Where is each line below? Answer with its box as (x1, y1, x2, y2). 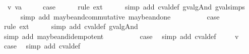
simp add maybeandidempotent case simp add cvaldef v (4, 30, 239, 41)
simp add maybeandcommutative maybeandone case (20, 11, 220, 21)
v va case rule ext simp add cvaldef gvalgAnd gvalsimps (7, 1, 245, 11)
